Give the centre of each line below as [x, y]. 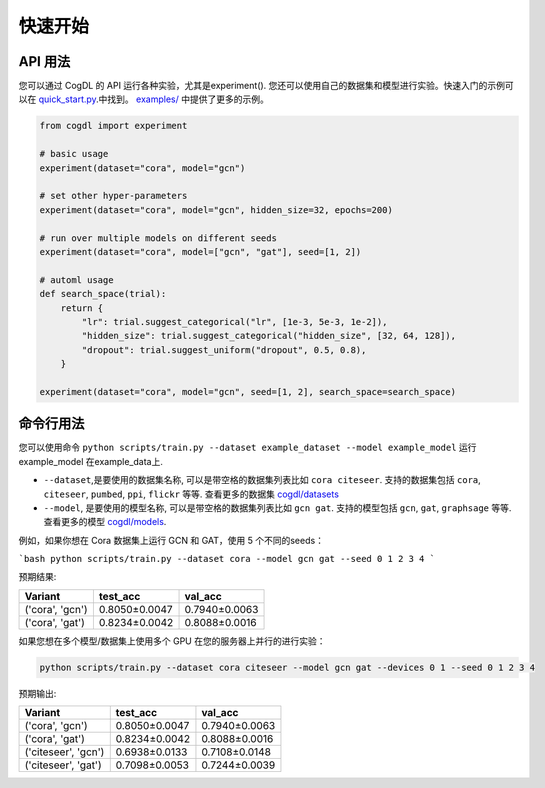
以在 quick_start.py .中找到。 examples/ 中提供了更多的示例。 [143, 99]
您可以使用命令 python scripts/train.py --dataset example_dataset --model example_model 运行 [247, 447]
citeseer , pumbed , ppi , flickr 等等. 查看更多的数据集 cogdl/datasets [191, 494]
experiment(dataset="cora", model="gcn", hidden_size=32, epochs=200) [216, 209]
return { [82, 308]
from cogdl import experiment [113, 126]
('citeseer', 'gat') [63, 765]
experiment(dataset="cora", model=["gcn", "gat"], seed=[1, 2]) [200, 251]
